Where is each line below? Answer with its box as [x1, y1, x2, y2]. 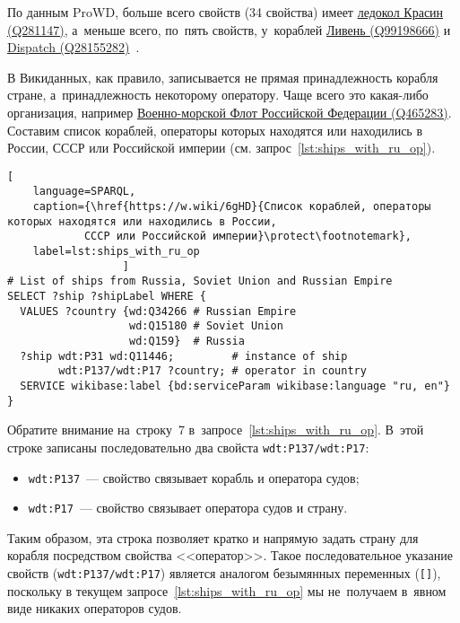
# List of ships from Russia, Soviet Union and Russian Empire [7, 275, 393, 288]
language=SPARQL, [32, 185, 136, 198]
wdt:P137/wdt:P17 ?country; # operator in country [58, 364, 367, 378]
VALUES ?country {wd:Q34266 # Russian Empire [20, 304, 297, 318]
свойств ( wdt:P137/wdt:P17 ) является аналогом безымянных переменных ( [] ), [7, 564, 441, 582]
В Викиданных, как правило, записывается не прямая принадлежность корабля [7, 67, 438, 86]
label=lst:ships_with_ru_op [32, 245, 200, 259]
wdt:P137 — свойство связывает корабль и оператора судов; [28, 468, 360, 487]
